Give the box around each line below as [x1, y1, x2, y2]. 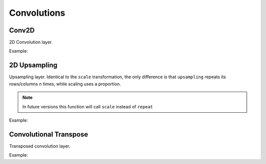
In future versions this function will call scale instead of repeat [22, 103, 153, 109]
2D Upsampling [9, 61, 58, 69]
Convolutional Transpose [9, 130, 88, 138]
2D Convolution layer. [9, 39, 53, 45]
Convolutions [9, 7, 66, 18]
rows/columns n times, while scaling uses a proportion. [9, 81, 121, 87]
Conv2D [9, 26, 35, 34]
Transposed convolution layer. [9, 143, 70, 149]
